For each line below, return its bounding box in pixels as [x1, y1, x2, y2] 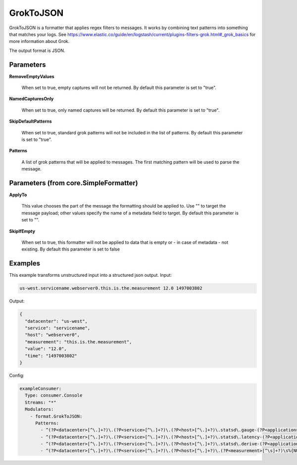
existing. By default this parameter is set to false [21, 246, 120, 252]
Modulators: [25, 407, 54, 412]
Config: [9, 372, 25, 378]
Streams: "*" [25, 399, 56, 405]
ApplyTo [9, 192, 27, 198]
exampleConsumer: [19, 385, 62, 391]
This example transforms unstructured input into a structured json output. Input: [9, 272, 172, 278]
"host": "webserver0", [25, 332, 80, 338]
